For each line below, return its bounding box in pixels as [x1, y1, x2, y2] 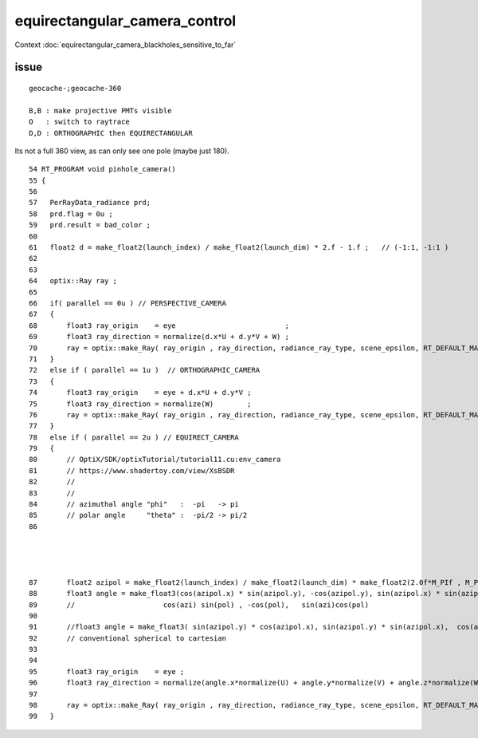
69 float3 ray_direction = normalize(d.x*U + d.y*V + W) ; [29, 332, 290, 341]
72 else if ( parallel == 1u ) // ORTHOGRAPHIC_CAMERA [29, 365, 261, 375]
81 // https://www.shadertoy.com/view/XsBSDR [29, 466, 235, 475]
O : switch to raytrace [29, 117, 131, 127]
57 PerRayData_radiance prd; [29, 198, 151, 207]
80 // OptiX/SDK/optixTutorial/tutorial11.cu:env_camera [29, 455, 281, 464]
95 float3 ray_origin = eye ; [29, 667, 185, 676]
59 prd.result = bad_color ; [29, 220, 151, 230]
